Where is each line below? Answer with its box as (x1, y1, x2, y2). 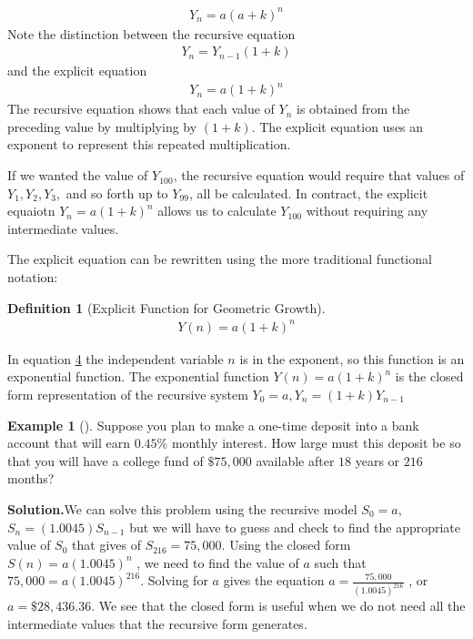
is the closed (395, 367, 464, 386)
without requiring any (306, 201, 428, 220)
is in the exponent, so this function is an (239, 349, 465, 368)
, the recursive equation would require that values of (173, 166, 465, 185)
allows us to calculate (157, 201, 277, 220)
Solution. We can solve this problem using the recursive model (7, 499, 357, 518)
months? (7, 469, 55, 488)
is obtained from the (297, 99, 410, 118)
